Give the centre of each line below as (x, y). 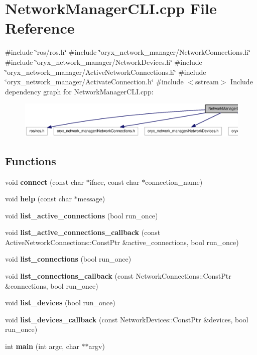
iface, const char (114, 182)
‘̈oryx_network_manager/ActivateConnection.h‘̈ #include (94, 82)
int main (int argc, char (42, 346)
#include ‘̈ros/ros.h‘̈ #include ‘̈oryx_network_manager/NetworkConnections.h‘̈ (128, 52)
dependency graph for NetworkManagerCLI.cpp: (79, 91)
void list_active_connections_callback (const (83, 232)
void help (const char (38, 199)
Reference (40, 28)
